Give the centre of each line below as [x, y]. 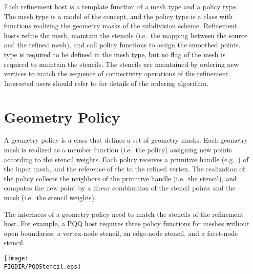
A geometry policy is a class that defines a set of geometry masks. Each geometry [126, 140]
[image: [16, 258]
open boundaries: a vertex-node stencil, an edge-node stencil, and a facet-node [121, 233]
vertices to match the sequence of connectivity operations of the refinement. [117, 74]
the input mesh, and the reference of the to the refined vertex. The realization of [125, 169]
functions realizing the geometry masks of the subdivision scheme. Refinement [121, 26]
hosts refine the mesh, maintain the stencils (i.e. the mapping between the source [126, 35]
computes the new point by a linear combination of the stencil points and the [120, 188]
